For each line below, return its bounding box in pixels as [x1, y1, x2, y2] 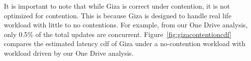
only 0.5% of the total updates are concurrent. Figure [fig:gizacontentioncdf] [4, 29, 232, 39]
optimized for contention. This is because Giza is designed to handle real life [4, 10, 232, 20]
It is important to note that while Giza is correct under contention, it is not [4, 1, 230, 11]
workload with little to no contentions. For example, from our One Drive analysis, [4, 20, 248, 30]
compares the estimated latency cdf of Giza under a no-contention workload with [4, 38, 246, 49]
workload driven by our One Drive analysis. [4, 48, 134, 58]
